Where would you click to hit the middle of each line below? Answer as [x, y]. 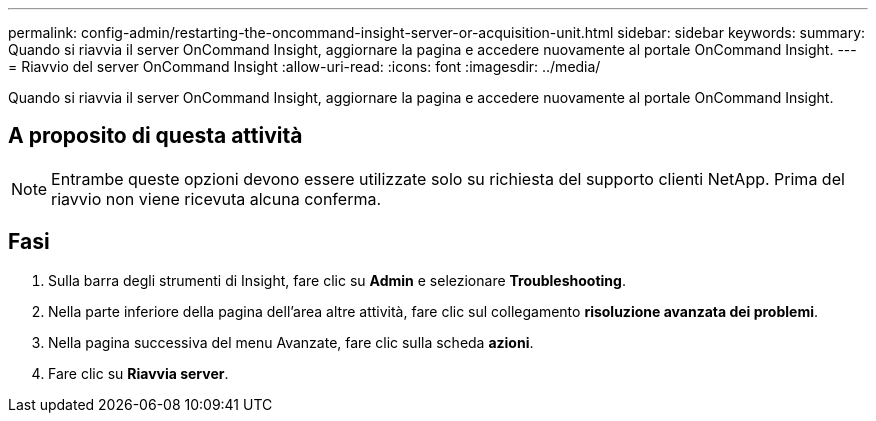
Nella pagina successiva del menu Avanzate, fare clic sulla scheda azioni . [291, 342]
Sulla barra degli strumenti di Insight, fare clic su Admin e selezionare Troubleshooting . [337, 280]
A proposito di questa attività [155, 136]
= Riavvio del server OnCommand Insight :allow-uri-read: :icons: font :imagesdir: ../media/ [304, 66]
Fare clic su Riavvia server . [138, 373]
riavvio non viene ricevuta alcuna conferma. [216, 198]
